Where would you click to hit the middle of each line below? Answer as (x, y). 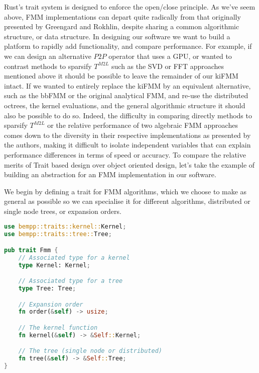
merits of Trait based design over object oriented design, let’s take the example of (129, 164)
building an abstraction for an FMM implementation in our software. (110, 174)
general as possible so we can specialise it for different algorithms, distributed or (127, 201)
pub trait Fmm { (31, 250)
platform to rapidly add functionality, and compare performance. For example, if (128, 46)
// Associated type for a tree (71, 281)
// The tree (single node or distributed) (90, 351)
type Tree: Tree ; (47, 289)
